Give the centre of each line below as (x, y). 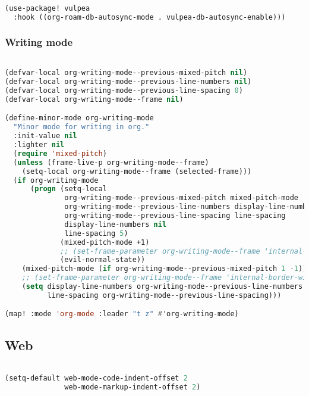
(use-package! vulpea (48, 8)
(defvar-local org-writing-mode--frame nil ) (94, 99)
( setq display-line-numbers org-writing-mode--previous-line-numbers (162, 287)
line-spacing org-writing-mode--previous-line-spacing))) (164, 295)
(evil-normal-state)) (103, 260)
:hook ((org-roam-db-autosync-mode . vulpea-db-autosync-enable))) (149, 17)
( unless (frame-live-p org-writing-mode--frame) (111, 162)
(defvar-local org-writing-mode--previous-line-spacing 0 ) (124, 91)
